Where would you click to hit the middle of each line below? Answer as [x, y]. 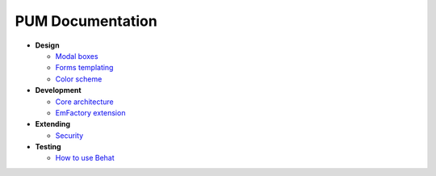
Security [69, 135]
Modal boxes [77, 56]
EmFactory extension [90, 112]
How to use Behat [85, 158]
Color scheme [79, 79]
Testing [48, 147]
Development [58, 90]
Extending [53, 124]
